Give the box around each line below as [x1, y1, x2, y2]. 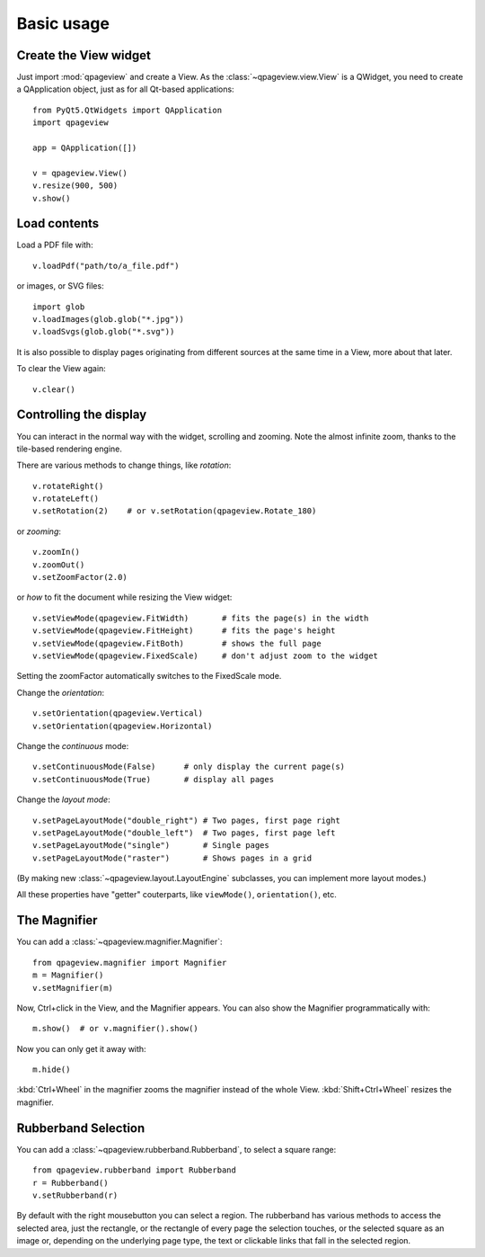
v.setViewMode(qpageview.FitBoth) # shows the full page [32, 638, 322, 648]
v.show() [32, 193, 71, 203]
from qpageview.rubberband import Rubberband [32, 1165, 237, 1175]
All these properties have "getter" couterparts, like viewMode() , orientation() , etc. [16, 889, 337, 900]
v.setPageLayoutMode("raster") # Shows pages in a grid [32, 852, 313, 863]
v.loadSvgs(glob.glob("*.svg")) [32, 326, 175, 337]
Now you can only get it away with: [16, 1043, 147, 1054]
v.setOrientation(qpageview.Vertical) [32, 709, 204, 718]
